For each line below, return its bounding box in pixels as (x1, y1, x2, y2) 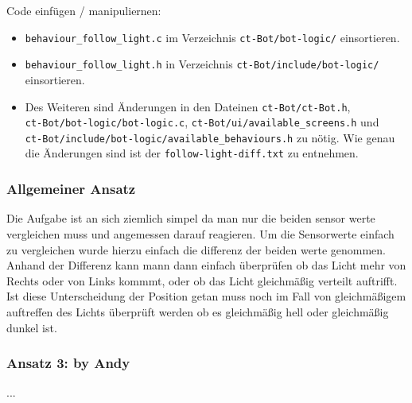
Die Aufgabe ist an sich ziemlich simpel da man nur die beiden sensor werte (6, 210, 375, 227)
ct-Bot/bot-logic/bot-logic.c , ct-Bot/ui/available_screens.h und (25, 114, 379, 130)
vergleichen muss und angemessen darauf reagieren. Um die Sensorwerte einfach (6, 225, 395, 242)
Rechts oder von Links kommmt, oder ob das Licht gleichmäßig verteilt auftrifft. (6, 272, 398, 289)
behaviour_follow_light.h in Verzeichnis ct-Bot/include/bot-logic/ (25, 56, 379, 72)
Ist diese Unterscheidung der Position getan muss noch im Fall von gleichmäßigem (6, 288, 406, 304)
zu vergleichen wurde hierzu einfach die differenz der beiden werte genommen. (6, 241, 386, 258)
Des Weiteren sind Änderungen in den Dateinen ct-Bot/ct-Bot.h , (25, 98, 351, 114)
